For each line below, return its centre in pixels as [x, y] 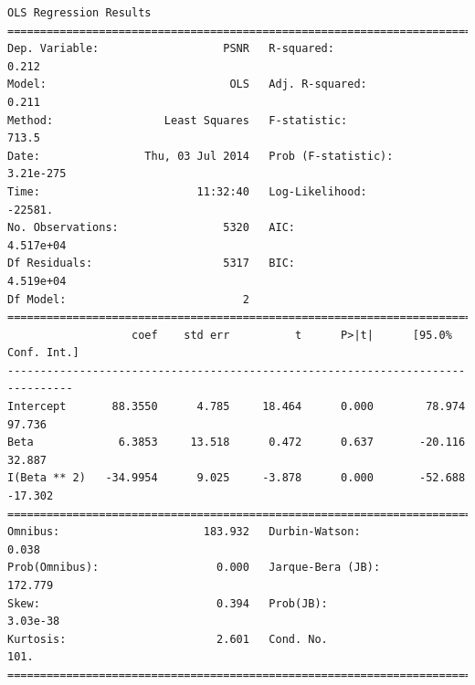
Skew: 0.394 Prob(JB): [168, 603]
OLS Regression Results [79, 13]
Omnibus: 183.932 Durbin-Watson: [184, 532]
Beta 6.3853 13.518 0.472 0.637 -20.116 [237, 443]
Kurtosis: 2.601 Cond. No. [168, 639]
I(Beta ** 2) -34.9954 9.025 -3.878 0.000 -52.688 [237, 478]
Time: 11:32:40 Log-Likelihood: [187, 191]
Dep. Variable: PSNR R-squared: [171, 49]
